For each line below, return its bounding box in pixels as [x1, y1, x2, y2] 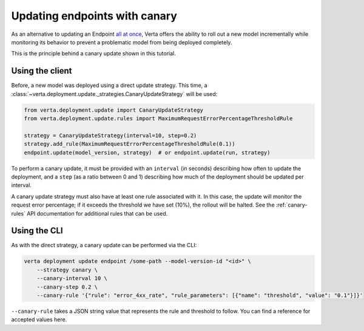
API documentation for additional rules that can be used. [26, 210, 168, 217]
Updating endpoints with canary [11, 9, 177, 22]
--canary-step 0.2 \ [36, 283, 98, 290]
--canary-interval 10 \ [36, 275, 107, 282]
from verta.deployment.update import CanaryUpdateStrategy [24, 106, 203, 114]
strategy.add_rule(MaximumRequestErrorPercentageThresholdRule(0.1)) [24, 140, 235, 148]
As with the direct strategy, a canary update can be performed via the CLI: [11, 242, 197, 249]
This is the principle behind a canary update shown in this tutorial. [11, 50, 176, 57]
